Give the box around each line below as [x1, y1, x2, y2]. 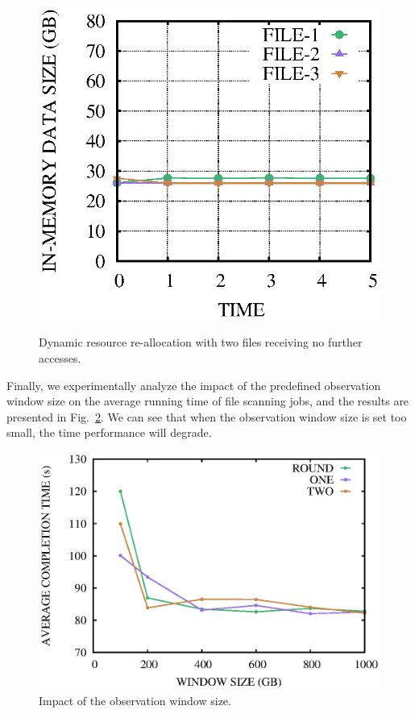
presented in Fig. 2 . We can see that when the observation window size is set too [6, 408, 407, 425]
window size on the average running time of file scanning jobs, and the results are [6, 392, 409, 409]
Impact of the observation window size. [39, 692, 231, 709]
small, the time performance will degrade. [6, 424, 212, 441]
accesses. [39, 349, 81, 366]
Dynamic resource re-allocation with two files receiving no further [39, 334, 363, 351]
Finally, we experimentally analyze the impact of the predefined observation [6, 376, 381, 393]
